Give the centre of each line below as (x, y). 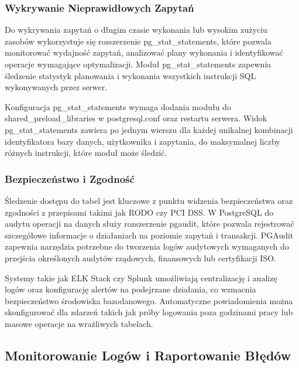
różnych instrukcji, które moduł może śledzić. (86, 153)
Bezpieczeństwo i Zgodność (70, 178)
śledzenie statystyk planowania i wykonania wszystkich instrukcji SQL (130, 75)
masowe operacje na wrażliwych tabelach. (79, 323)
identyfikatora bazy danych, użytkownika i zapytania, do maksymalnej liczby (142, 141)
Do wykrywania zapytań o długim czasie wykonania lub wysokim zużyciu (136, 30)
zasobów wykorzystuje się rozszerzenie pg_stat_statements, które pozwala (138, 41)
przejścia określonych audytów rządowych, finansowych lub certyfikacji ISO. (140, 258)
